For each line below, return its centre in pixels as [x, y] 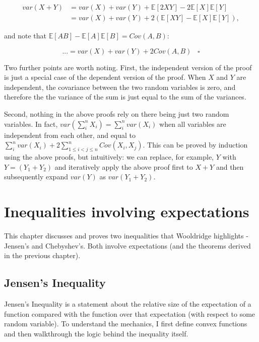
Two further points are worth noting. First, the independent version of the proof [128, 67]
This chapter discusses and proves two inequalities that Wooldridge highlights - [126, 235]
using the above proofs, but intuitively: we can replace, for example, [109, 157]
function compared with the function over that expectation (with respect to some [130, 313]
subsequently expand [36, 177]
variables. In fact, [31, 124]
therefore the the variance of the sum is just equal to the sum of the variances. [125, 97]
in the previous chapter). [42, 255]
